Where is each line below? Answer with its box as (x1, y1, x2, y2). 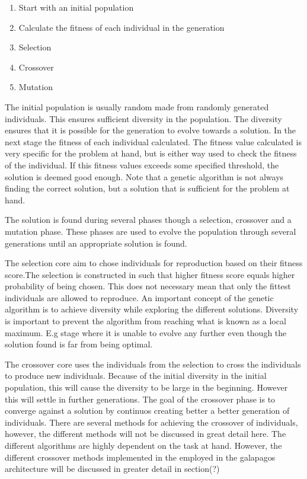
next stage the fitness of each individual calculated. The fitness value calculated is (5, 135, 302, 148)
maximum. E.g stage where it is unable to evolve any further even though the (5, 326, 287, 339)
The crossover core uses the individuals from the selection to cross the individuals (5, 357, 301, 370)
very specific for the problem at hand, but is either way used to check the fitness (5, 147, 297, 159)
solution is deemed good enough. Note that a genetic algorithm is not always (5, 170, 284, 183)
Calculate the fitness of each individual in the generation (18, 21, 225, 33)
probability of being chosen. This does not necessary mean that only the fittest (5, 280, 291, 292)
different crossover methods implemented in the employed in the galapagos (5, 451, 276, 463)
